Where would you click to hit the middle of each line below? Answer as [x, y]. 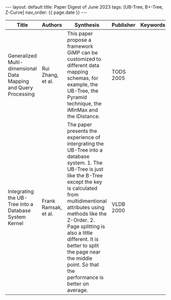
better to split [83, 246]
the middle [80, 258]
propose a [79, 40]
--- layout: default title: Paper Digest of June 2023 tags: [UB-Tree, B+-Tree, [84, 7]
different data [83, 65]
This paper [80, 33]
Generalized [22, 56]
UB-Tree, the [83, 91]
